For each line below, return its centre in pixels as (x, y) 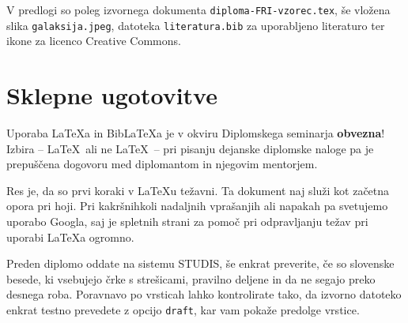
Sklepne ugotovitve (112, 95)
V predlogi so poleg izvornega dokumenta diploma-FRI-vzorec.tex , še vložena (198, 9)
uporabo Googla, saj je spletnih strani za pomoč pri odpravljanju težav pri (187, 221)
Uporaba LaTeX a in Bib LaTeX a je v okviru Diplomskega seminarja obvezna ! (196, 133)
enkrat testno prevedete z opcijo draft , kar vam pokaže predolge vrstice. (183, 309)
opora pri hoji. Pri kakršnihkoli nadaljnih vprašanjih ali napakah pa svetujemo (197, 206)
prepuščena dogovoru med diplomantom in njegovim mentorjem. (162, 164)
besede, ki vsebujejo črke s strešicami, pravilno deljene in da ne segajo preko (191, 278)
